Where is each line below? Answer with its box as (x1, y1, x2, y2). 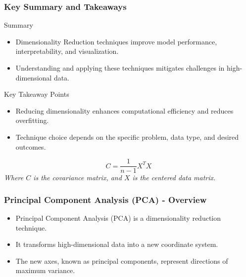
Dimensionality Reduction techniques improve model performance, (15, 36, 217, 46)
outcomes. (15, 141, 46, 152)
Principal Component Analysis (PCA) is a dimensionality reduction (15, 213, 221, 223)
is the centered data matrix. (132, 172, 216, 183)
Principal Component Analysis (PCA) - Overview (4, 193, 207, 205)
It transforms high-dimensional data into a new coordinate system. (15, 239, 218, 249)
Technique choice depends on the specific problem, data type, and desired (15, 131, 239, 142)
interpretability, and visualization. (15, 46, 119, 56)
